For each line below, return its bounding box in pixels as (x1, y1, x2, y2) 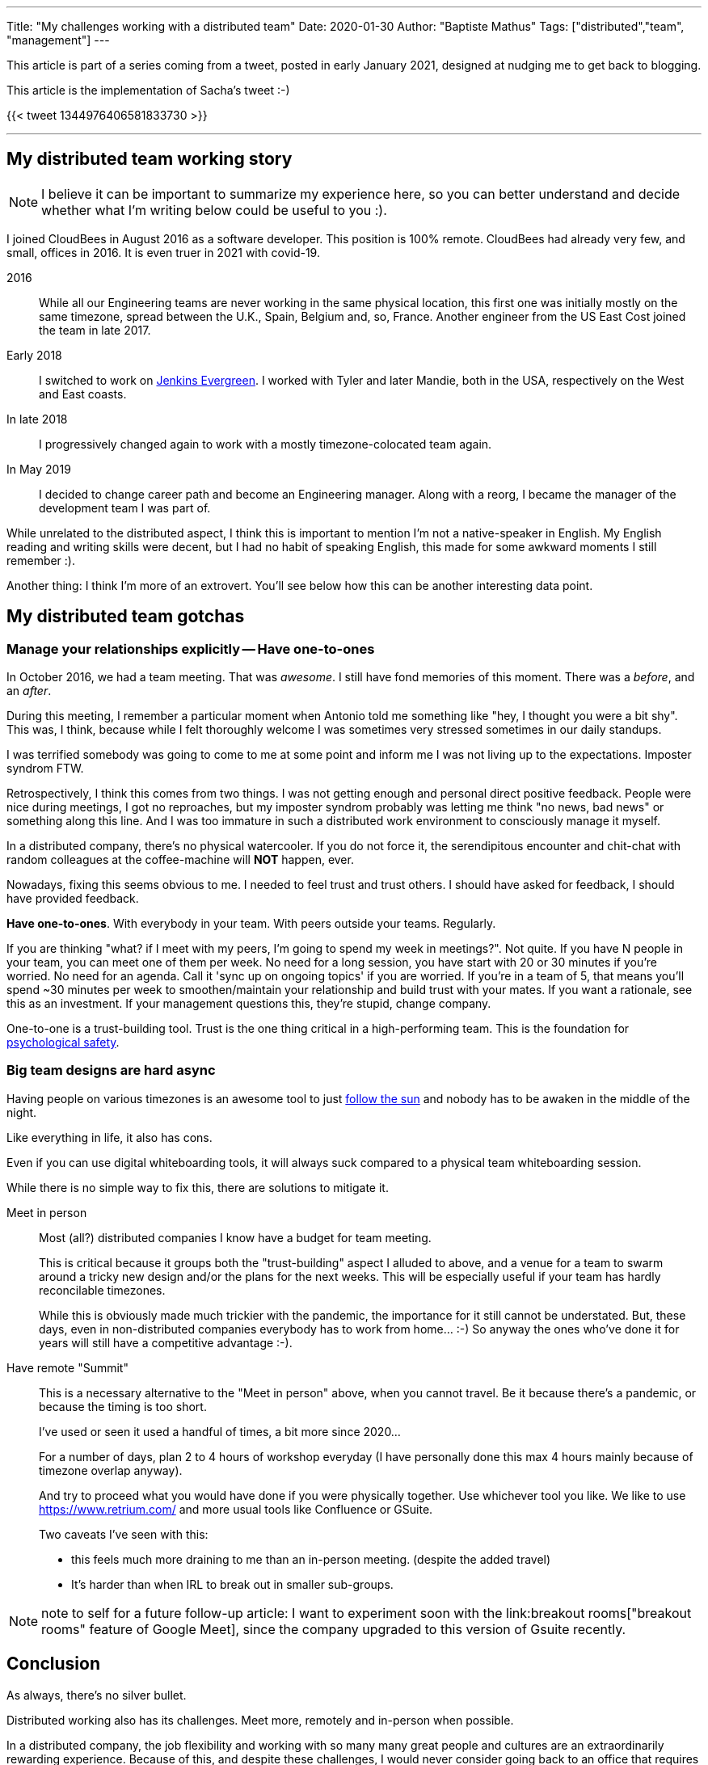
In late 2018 (6, 411, 68, 426)
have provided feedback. (6, 891, 139, 906)
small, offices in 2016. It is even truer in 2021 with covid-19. (6, 245, 320, 259)
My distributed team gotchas (6, 606, 245, 627)
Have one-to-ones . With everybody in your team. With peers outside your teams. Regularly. (6, 916, 496, 931)
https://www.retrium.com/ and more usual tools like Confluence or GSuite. (39, 1502, 433, 1516)
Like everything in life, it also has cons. (6, 1130, 213, 1144)
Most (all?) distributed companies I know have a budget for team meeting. (39, 1230, 432, 1245)
